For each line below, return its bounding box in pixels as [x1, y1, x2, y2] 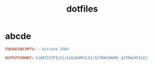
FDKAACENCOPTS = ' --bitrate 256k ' [5, 47, 71, 51]
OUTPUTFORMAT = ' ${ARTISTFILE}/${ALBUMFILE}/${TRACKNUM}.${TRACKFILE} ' [5, 55, 150, 60]
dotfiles [66, 3, 98, 15]
